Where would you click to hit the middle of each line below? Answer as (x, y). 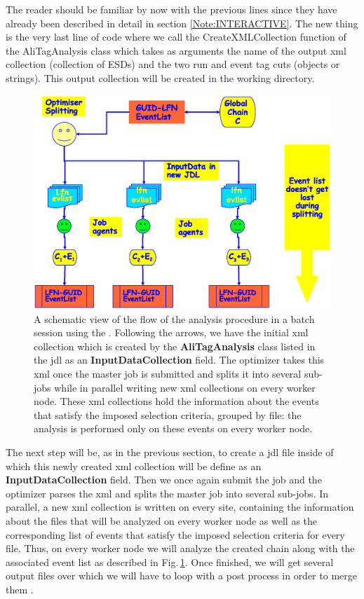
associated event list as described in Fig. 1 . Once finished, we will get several (170, 562)
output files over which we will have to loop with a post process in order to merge (181, 576)
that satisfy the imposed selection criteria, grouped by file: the (168, 414)
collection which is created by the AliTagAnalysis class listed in (175, 346)
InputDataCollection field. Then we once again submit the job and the (164, 480)
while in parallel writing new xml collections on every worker (185, 387)
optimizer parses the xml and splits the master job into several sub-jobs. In (167, 493)
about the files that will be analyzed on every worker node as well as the (162, 520)
